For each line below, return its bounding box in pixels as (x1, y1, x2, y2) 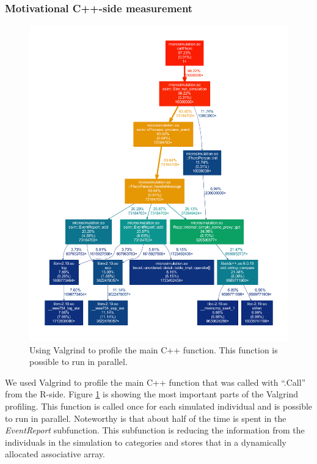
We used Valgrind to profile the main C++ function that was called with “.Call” (5, 375, 306, 388)
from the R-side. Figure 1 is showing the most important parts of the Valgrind (5, 388, 299, 400)
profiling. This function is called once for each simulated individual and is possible (5, 400, 313, 413)
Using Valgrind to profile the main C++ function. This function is (29, 343, 278, 356)
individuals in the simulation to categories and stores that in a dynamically (5, 435, 286, 448)
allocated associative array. (5, 447, 105, 460)
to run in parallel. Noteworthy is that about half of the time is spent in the (5, 411, 286, 424)
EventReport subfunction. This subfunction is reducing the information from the (5, 424, 305, 436)
